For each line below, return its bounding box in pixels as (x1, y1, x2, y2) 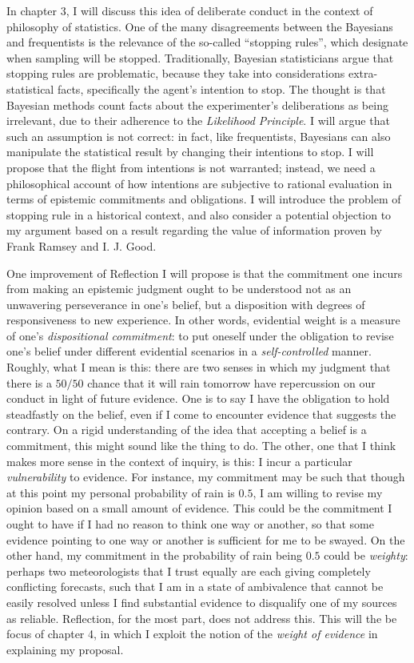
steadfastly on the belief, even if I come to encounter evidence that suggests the (6, 405, 396, 422)
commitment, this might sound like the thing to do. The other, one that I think (6, 437, 396, 454)
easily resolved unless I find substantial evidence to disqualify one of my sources (6, 593, 397, 610)
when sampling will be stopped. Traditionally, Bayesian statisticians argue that (6, 49, 394, 66)
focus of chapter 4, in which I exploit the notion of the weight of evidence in (6, 625, 378, 642)
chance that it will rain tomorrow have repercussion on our (87, 374, 376, 391)
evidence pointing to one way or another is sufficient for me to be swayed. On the (6, 531, 405, 548)
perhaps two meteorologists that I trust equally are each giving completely (6, 562, 371, 579)
